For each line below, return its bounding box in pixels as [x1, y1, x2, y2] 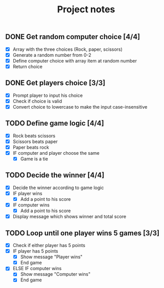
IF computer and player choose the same [12, 150, 100, 156]
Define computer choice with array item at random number [12, 57, 137, 64]
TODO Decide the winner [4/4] [5, 171, 105, 180]
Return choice [12, 63, 43, 70]
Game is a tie [20, 155, 48, 162]
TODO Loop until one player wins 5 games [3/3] [5, 229, 160, 237]
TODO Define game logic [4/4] [5, 119, 104, 128]
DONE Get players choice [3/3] [5, 78, 106, 88]
